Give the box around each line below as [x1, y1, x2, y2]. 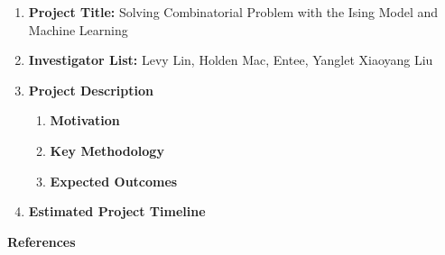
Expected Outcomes [50, 171, 178, 190]
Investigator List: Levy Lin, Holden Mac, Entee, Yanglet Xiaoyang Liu [28, 50, 433, 69]
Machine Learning [28, 20, 128, 39]
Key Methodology [50, 141, 164, 159]
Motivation [50, 111, 120, 130]
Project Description [28, 80, 154, 99]
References [7, 232, 76, 250]
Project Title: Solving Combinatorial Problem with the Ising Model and [28, 3, 439, 21]
